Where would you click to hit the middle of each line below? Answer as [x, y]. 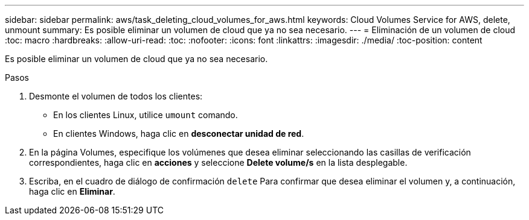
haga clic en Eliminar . [72, 191]
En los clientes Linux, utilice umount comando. [146, 115]
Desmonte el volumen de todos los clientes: [116, 96]
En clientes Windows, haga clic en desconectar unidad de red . [179, 134]
